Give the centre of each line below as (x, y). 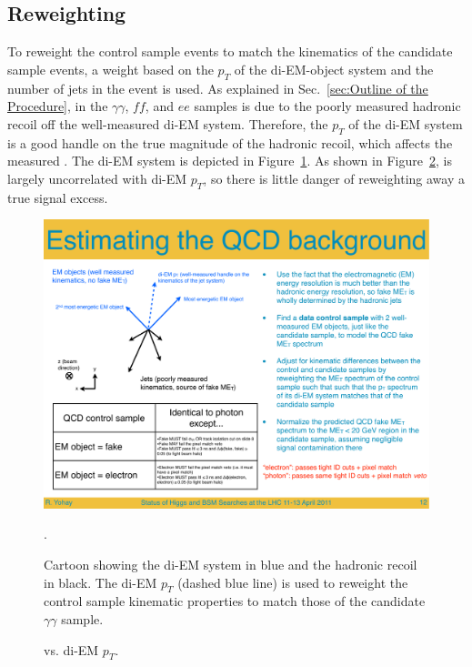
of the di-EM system (406, 123)
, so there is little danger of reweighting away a (334, 178)
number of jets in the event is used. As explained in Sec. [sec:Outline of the (218, 88)
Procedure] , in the (58, 106)
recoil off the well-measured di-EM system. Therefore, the (168, 123)
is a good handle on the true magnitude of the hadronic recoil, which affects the (230, 142)
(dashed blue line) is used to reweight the (293, 582)
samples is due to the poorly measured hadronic (327, 106)
